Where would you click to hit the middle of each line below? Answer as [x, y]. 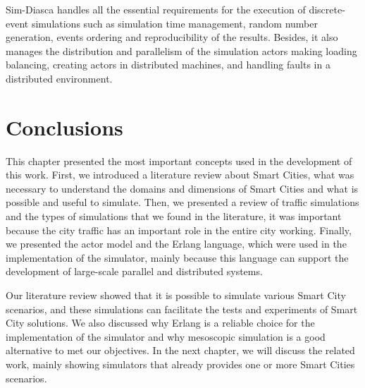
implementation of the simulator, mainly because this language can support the [177, 257]
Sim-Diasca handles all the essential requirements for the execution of [156, 9]
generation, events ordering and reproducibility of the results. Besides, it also [172, 37]
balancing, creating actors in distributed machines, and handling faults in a [168, 65]
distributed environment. [59, 78]
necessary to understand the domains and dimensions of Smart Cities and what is [182, 188]
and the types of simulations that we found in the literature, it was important [174, 216]
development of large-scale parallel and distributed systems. [134, 271]
